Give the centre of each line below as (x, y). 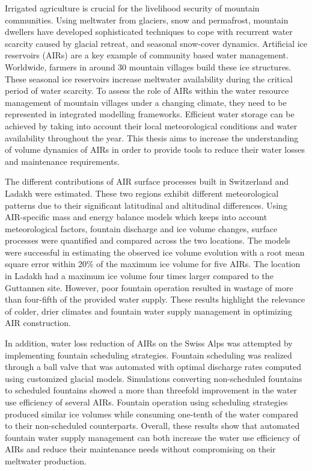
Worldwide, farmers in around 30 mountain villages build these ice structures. (148, 66)
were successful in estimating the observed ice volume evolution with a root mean (155, 252)
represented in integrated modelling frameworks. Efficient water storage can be (150, 114)
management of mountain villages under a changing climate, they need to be (146, 102)
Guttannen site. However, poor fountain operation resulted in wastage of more (149, 287)
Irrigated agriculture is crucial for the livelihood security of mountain (132, 8)
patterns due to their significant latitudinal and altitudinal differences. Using (146, 205)
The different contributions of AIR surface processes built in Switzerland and (147, 181)
